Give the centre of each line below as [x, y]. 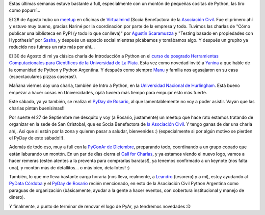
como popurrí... [25, 10]
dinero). [17, 197]
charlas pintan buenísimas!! [37, 108]
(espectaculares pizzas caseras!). [43, 77]
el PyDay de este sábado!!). [37, 138]
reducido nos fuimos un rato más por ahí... [52, 47]
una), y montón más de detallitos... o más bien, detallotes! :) [69, 167]
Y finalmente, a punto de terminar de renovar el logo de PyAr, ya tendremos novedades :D [100, 206]
